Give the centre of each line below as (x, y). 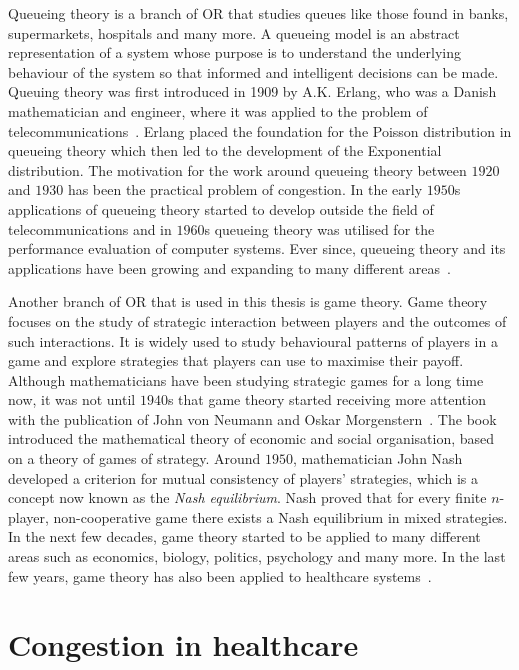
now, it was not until (72, 399)
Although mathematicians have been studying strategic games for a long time (246, 379)
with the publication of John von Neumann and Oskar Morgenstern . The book (252, 418)
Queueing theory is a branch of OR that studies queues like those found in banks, (258, 13)
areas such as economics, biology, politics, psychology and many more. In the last (257, 556)
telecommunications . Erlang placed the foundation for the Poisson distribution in (260, 130)
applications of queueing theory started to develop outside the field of (221, 208)
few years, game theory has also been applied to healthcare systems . (220, 575)
